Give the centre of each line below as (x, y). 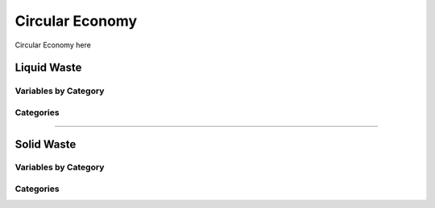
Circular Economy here (53, 45)
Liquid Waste (48, 68)
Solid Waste (46, 144)
